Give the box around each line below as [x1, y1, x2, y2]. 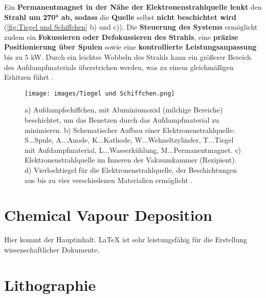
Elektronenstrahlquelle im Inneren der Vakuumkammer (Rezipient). [25, 154, 237, 165]
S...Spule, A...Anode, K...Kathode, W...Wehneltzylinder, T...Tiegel [25, 134, 234, 145]
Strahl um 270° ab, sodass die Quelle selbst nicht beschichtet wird [4, 11, 236, 22]
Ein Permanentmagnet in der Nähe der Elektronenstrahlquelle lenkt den [4, 2, 262, 12]
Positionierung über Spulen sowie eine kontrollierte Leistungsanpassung [4, 41, 257, 52]
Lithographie [4, 274, 96, 295]
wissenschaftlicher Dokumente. [4, 244, 100, 255]
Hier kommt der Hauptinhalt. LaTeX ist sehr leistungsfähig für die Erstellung [4, 234, 248, 245]
